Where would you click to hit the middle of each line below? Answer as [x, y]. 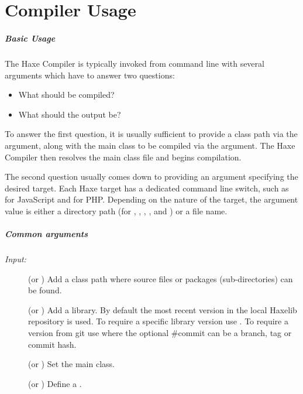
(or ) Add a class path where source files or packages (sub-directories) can [161, 278]
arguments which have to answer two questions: [90, 75]
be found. [45, 290]
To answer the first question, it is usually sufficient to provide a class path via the [151, 134]
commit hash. [52, 344]
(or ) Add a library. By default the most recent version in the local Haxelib [163, 309]
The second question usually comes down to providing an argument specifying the [151, 177]
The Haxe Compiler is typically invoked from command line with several [135, 63]
